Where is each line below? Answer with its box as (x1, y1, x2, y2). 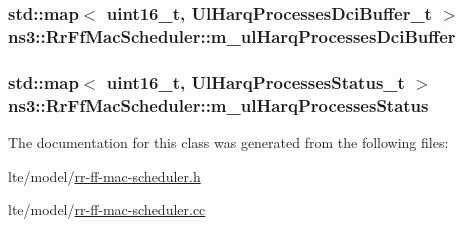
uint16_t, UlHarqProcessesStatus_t (106, 69, 405, 94)
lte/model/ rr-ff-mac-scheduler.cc (8, 199, 206, 220)
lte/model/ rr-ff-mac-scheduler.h (8, 165, 201, 186)
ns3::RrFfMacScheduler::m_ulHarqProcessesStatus (8, 92, 429, 117)
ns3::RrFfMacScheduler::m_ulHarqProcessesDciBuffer (8, 23, 456, 48)
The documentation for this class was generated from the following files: (8, 131, 449, 152)
